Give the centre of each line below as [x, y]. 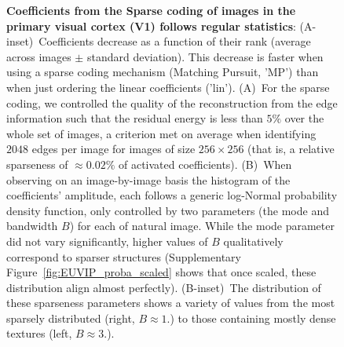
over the [304, 118]
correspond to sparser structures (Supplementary [124, 256]
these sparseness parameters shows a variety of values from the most [171, 303]
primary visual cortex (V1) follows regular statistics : [151, 26]
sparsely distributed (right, [71, 318]
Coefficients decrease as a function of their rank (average [175, 41]
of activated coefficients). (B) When [205, 164]
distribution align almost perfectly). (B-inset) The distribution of [164, 287]
